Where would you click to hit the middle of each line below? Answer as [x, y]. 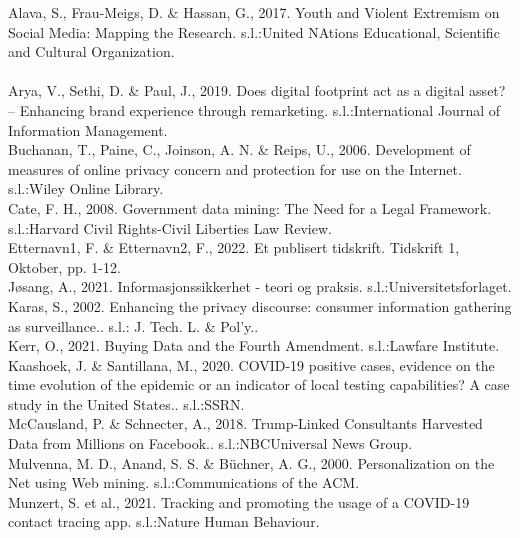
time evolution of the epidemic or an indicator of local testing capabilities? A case [259, 384]
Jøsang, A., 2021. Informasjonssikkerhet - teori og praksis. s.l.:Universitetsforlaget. [260, 286]
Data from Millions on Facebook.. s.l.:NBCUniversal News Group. [210, 443]
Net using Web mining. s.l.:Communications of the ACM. [184, 482]
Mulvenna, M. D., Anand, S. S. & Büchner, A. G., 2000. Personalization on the [251, 462]
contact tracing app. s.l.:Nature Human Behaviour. [164, 521]
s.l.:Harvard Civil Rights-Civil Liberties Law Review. [170, 227]
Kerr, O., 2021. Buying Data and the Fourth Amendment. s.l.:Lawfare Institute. [254, 345]
